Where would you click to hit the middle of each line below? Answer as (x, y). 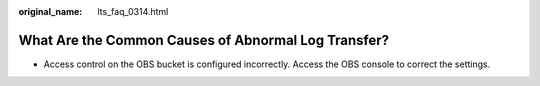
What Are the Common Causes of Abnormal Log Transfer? (204, 40)
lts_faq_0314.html (133, 11)
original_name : (50, 11)
